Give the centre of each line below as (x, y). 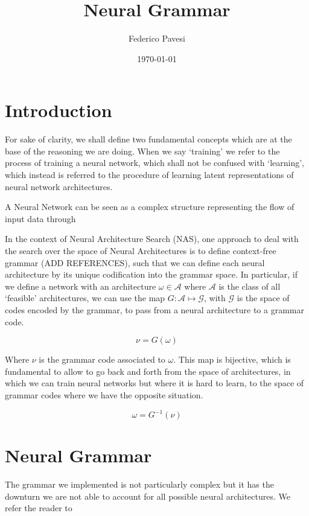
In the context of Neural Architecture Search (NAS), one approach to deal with (152, 239)
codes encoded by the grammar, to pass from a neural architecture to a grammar (154, 309)
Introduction (59, 110)
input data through (40, 218)
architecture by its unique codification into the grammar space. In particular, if (151, 274)
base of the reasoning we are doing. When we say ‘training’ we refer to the (142, 151)
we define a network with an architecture (81, 286)
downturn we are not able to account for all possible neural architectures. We (148, 496)
